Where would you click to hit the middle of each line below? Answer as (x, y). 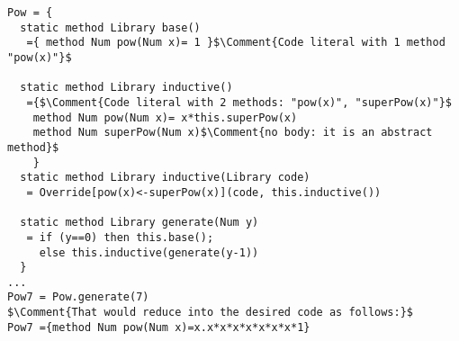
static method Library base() (110, 27)
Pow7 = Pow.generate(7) (78, 297)
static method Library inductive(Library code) (165, 178)
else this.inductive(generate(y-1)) (149, 252)
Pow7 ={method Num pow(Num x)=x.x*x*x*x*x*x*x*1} (159, 327)
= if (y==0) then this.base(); (120, 237)
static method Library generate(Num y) (139, 223)
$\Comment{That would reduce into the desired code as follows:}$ (211, 313)
